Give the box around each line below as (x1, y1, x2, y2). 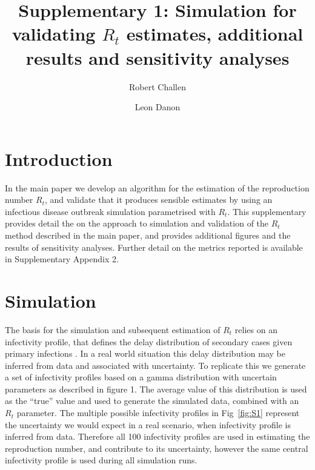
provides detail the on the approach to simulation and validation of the (5, 217, 269, 230)
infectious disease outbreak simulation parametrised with (5, 205, 216, 217)
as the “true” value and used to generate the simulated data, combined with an (5, 394, 299, 407)
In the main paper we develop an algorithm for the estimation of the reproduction (5, 181, 310, 194)
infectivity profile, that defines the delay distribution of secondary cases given (5, 335, 293, 348)
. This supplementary (227, 205, 307, 217)
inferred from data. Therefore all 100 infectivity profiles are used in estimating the (5, 430, 310, 443)
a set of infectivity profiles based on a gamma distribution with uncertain (5, 371, 277, 383)
